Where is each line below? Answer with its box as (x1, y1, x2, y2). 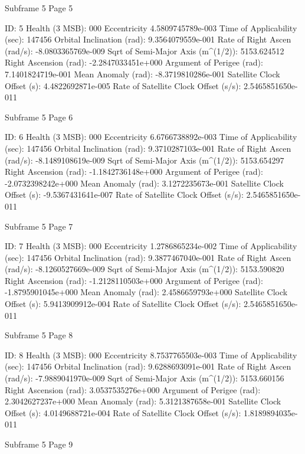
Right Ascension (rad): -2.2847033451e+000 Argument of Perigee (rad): (5, 56, 263, 68)
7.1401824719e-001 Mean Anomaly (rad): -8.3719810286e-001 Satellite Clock (5, 67, 280, 80)
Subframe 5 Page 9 (5, 438, 73, 450)
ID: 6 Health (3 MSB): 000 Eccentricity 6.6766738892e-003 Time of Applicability (5, 130, 297, 143)
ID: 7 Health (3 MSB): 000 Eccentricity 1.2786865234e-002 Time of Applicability (5, 240, 297, 252)
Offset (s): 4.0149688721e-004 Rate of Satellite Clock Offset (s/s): (5, 406, 241, 419)
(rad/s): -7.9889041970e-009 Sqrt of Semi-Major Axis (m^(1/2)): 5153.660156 (5, 372, 284, 384)
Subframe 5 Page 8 (5, 329, 73, 341)
